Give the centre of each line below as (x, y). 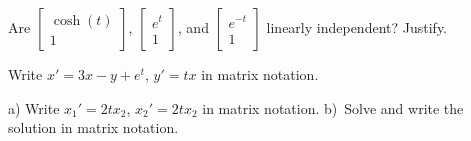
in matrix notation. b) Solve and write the (333, 107)
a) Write (34, 107)
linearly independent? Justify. (357, 27)
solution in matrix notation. (93, 127)
